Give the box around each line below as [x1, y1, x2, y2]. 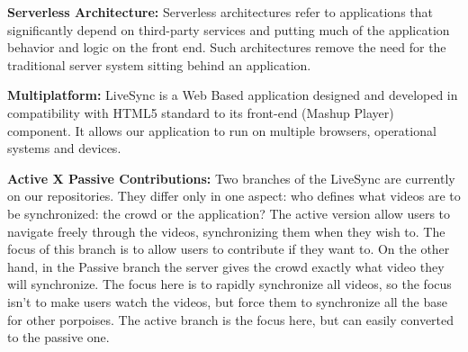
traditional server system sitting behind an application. [7, 55, 311, 74]
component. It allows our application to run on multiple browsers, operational [7, 121, 436, 140]
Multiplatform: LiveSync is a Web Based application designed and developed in [7, 86, 458, 104]
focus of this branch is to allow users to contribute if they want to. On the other [7, 239, 450, 258]
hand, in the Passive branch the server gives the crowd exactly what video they [7, 257, 445, 275]
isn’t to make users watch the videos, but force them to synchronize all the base [7, 292, 447, 311]
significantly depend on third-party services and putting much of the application [7, 20, 450, 39]
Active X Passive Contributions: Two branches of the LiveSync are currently [7, 168, 455, 187]
